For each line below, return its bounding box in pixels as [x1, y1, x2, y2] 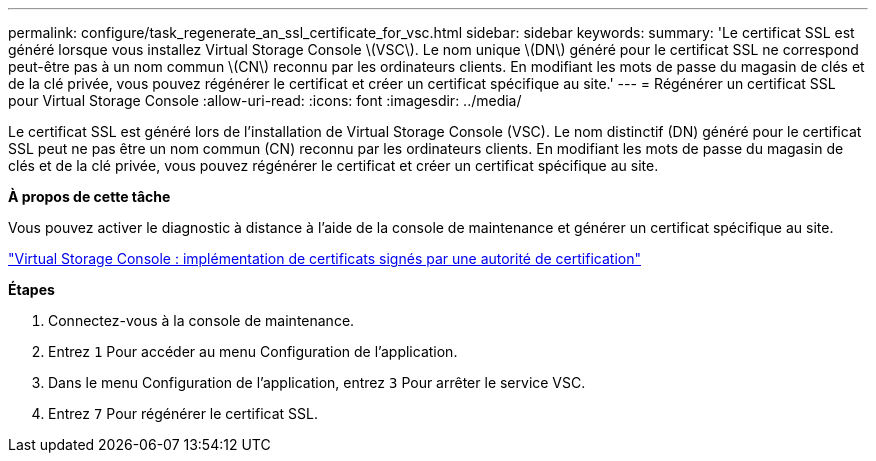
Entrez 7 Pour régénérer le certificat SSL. [48, 405, 318, 422]
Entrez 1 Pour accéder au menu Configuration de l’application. [48, 343, 458, 360]
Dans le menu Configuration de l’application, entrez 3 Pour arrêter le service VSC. [48, 374, 586, 391]
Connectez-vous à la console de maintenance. [48, 312, 355, 329]
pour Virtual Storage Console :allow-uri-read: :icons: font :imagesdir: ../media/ [8, 92, 522, 109]
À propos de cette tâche [8, 188, 171, 205]
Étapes [8, 281, 55, 298]
